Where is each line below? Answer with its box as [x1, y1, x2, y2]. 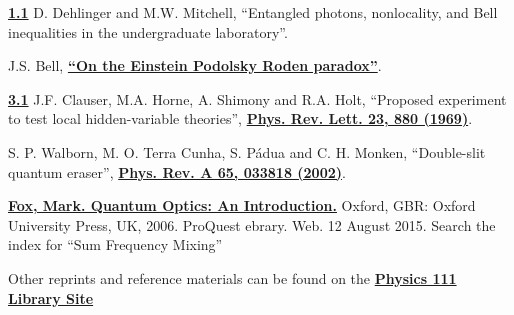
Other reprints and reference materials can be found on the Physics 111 [8, 267, 457, 288]
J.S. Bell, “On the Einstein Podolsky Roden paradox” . [8, 55, 382, 76]
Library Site [8, 287, 94, 308]
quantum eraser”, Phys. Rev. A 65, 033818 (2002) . [8, 161, 346, 182]
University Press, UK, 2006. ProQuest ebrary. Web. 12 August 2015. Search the [8, 214, 496, 235]
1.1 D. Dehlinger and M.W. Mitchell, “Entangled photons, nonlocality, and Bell [8, 2, 498, 22]
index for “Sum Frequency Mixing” [8, 234, 223, 255]
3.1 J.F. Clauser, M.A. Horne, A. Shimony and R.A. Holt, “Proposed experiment [8, 88, 507, 109]
